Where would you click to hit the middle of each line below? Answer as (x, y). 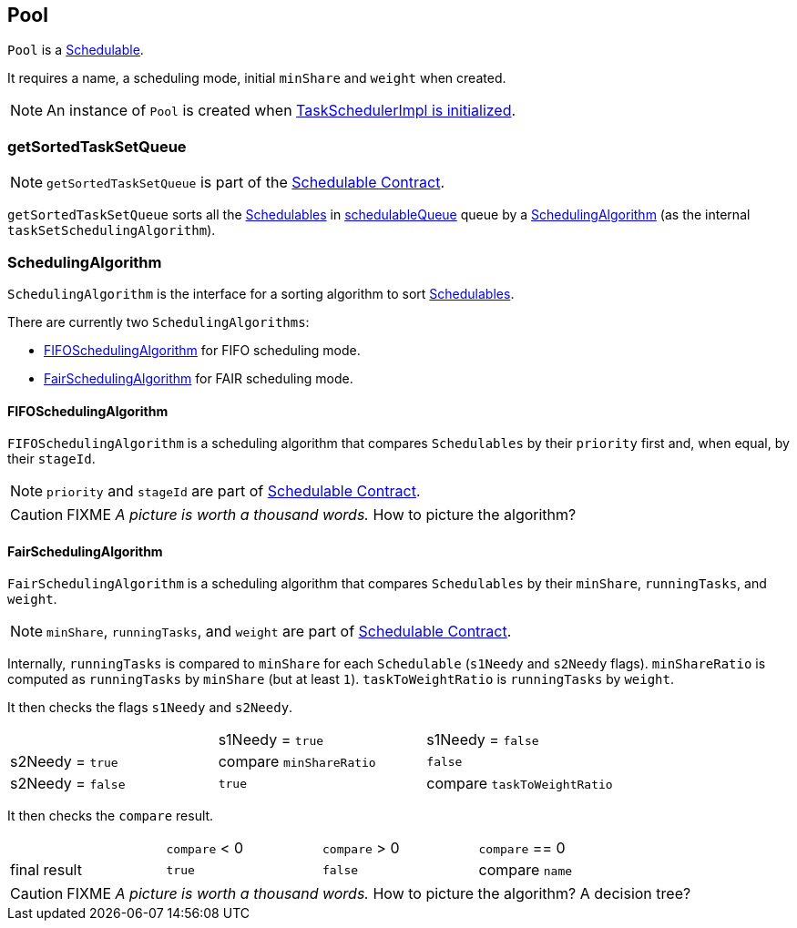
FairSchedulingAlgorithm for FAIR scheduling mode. (199, 378)
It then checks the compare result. (111, 816)
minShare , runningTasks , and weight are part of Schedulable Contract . (279, 632)
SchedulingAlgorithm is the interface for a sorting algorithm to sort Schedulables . (261, 293)
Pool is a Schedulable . (76, 50)
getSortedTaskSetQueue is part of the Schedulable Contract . (246, 183)
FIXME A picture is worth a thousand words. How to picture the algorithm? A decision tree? (379, 894)
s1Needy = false (483, 740)
